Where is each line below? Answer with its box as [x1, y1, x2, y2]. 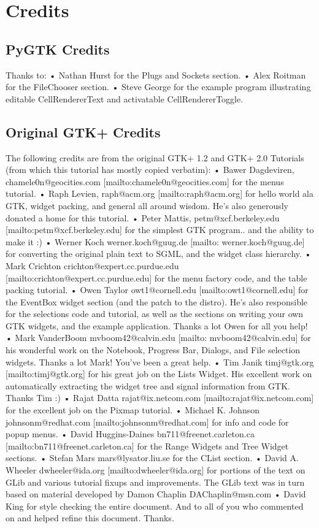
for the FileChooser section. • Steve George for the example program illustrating [6, 80, 311, 93]
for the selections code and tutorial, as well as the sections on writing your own [6, 307, 304, 320]
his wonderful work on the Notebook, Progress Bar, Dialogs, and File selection [6, 343, 301, 356]
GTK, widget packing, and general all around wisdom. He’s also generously [6, 199, 288, 212]
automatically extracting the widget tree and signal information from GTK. [6, 379, 290, 392]
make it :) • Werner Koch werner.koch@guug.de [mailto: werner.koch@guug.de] [6, 235, 305, 248]
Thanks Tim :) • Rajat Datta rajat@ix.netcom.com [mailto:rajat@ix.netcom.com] [6, 391, 314, 404]
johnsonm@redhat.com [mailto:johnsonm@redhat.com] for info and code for [6, 415, 289, 428]
